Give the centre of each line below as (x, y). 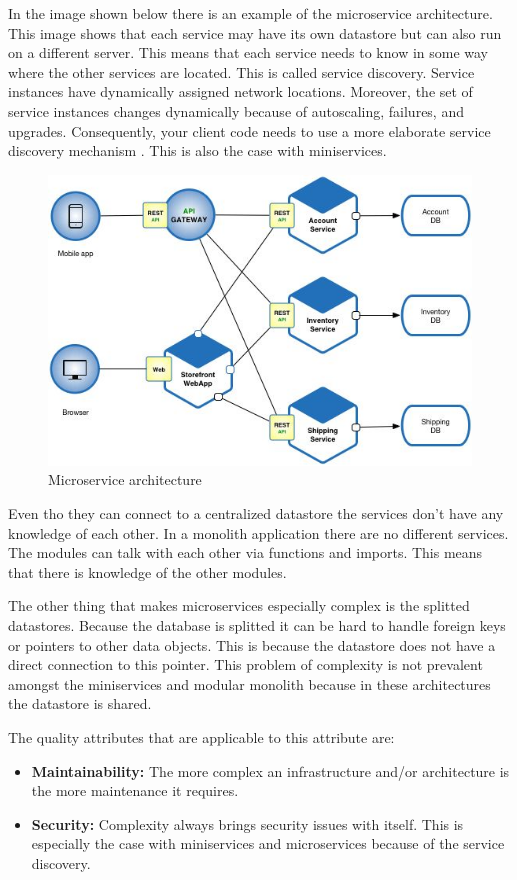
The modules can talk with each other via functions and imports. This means (245, 552)
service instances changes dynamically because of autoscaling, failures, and (236, 110)
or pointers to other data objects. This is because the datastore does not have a (252, 644)
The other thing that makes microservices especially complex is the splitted (239, 605)
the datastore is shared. (80, 703)
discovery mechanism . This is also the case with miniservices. (197, 150)
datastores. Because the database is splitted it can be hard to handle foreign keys (257, 624)
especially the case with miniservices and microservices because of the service (268, 843)
